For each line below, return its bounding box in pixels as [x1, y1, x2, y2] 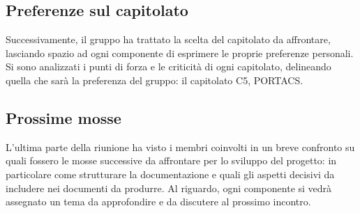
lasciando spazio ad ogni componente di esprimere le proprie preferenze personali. [6, 45, 354, 60]
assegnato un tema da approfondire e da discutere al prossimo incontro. [6, 194, 311, 209]
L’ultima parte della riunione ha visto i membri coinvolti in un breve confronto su [6, 139, 355, 154]
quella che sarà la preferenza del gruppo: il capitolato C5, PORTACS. [6, 72, 303, 87]
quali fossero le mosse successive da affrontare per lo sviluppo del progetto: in [6, 153, 337, 168]
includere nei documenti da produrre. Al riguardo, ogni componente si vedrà [6, 180, 332, 195]
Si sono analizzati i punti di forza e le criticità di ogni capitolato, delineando [6, 59, 331, 74]
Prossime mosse [6, 106, 121, 128]
